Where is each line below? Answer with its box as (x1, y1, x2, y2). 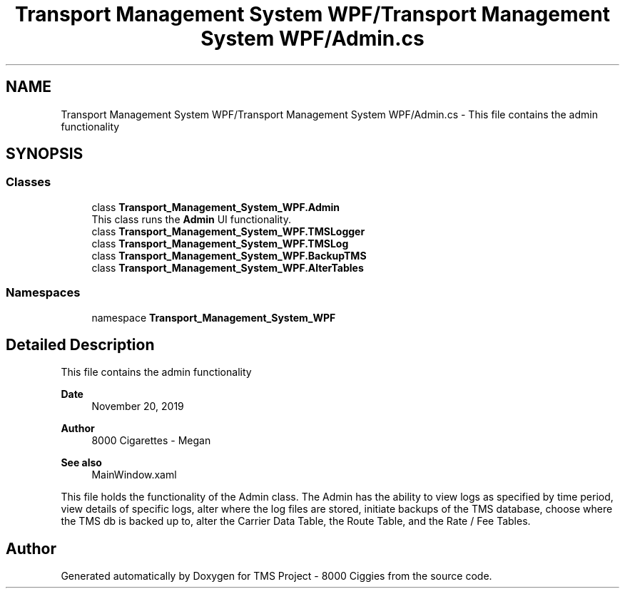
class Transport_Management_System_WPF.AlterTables (91, 261, 364, 274)
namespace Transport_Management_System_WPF (91, 311, 336, 324)
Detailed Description (6, 335, 155, 354)
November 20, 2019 (91, 400, 184, 413)
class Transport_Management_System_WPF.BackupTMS (91, 249, 367, 262)
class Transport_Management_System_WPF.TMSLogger (91, 225, 365, 237)
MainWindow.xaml (91, 468, 177, 481)
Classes (6, 175, 51, 190)
